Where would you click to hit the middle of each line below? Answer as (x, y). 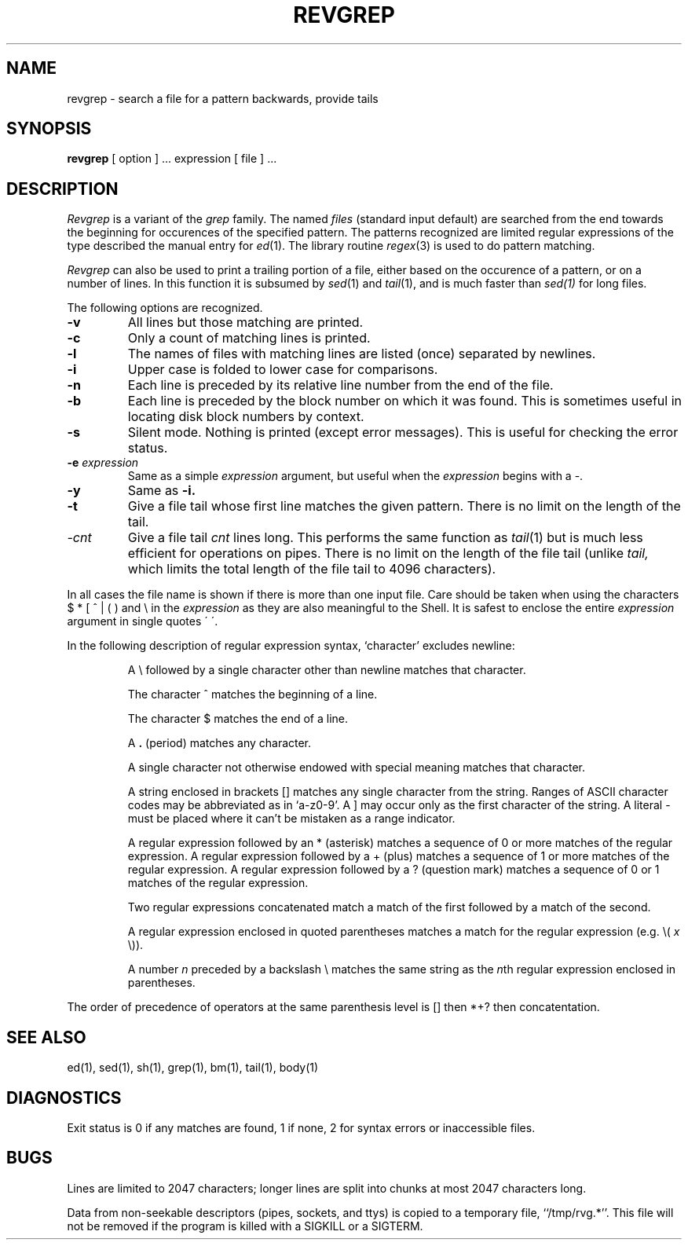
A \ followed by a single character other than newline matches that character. (327, 670)
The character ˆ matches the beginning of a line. (253, 694)
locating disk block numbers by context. (246, 417)
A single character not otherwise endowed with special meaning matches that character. (357, 768)
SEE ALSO (46, 1037)
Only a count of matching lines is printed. (249, 338)
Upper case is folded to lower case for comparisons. (283, 370)
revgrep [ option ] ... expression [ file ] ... (172, 159)
